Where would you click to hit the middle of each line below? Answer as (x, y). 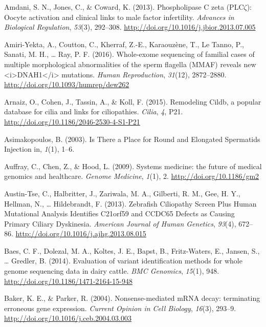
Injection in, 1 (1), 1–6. (39, 149)
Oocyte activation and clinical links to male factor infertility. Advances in (119, 17)
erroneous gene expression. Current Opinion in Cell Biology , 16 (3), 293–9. (120, 308)
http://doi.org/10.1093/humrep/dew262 (67, 84)
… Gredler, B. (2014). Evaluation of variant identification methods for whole (123, 261)
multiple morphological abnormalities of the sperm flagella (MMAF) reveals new (130, 64)
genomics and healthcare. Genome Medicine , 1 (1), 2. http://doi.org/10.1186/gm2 (132, 176)
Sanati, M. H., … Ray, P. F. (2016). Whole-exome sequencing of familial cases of (129, 54)
